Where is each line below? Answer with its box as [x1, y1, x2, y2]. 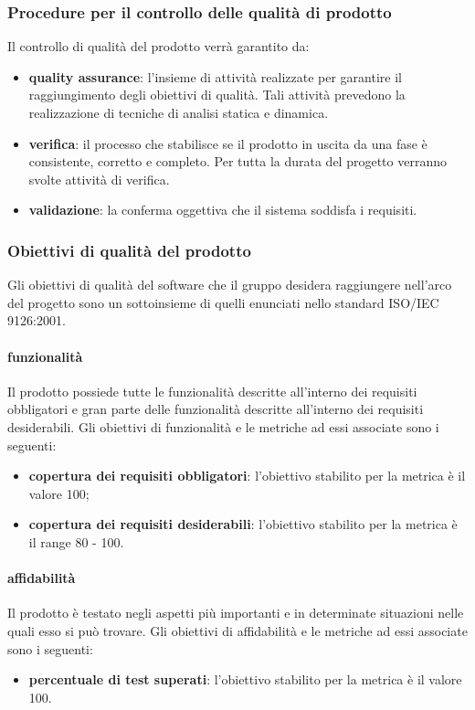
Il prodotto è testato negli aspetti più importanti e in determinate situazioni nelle [7, 603, 464, 622]
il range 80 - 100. [28, 532, 124, 551]
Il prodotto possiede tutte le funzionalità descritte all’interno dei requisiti [7, 381, 417, 400]
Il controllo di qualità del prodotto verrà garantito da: [7, 37, 310, 56]
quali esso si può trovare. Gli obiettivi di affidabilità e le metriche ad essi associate [7, 620, 468, 640]
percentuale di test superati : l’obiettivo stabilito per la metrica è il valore [28, 670, 462, 689]
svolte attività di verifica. [28, 169, 170, 188]
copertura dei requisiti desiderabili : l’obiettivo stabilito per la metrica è [28, 514, 458, 534]
